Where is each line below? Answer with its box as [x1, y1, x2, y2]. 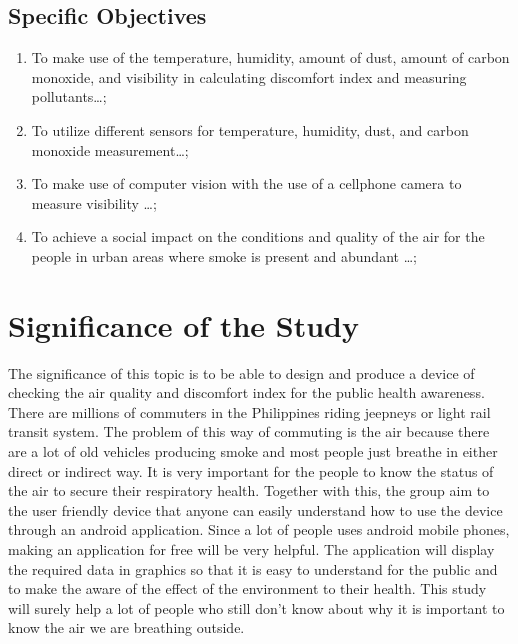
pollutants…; [31, 86, 107, 107]
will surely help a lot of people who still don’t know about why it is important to [8, 597, 505, 618]
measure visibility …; [31, 192, 157, 213]
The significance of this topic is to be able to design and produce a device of [8, 362, 475, 383]
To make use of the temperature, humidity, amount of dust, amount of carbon [31, 47, 510, 68]
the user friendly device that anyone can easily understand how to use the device [8, 499, 503, 520]
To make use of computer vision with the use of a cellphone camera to [31, 173, 462, 194]
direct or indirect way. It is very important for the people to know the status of [8, 460, 494, 481]
